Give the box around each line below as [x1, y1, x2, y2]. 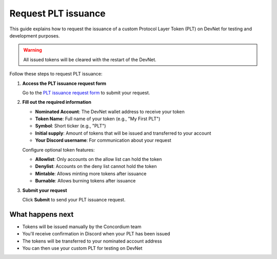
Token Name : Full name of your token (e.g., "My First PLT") [35, 116, 161, 122]
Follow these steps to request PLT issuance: [9, 71, 103, 77]
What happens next [9, 210, 74, 218]
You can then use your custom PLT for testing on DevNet [22, 245, 143, 251]
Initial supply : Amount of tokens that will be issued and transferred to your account [35, 130, 211, 136]
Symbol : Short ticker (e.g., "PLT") [35, 123, 106, 129]
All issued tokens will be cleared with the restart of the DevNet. [23, 57, 156, 63]
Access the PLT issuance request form [22, 80, 107, 86]
